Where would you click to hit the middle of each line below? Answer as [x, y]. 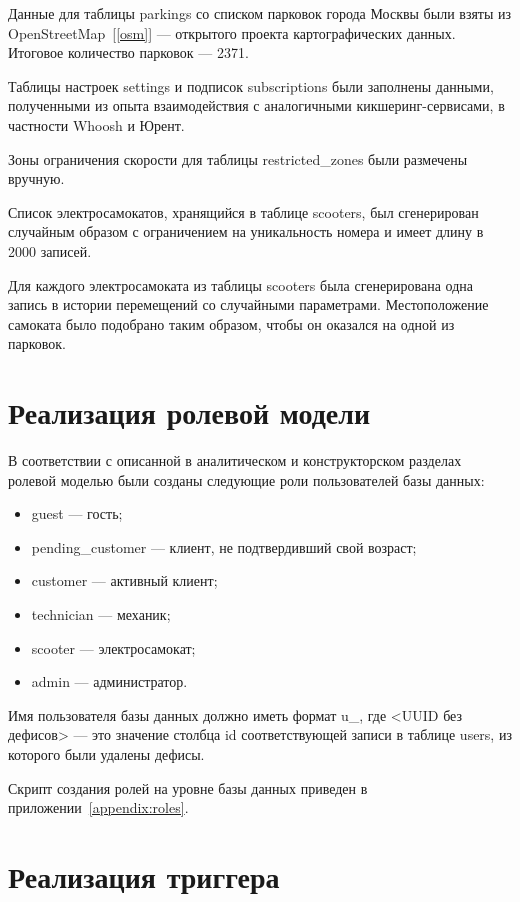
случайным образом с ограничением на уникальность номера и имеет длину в [246, 231]
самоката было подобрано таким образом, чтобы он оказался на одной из [231, 323]
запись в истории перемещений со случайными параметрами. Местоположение [248, 304]
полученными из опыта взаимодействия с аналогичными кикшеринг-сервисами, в [256, 105]
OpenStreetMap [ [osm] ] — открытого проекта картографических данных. [232, 32]
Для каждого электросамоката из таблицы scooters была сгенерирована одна [241, 284]
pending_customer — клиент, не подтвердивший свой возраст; [224, 546]
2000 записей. [50, 250]
